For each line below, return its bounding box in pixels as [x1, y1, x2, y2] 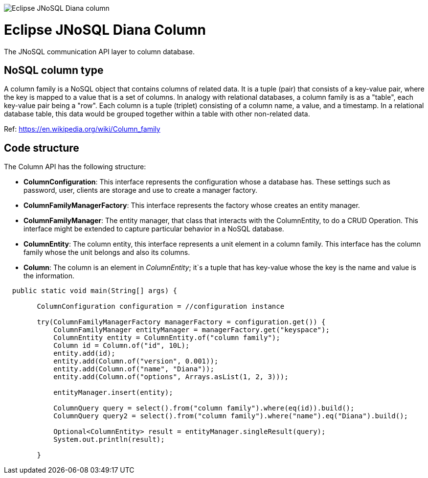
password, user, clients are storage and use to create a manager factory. [23, 186, 258, 195]
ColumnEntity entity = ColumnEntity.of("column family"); [53, 334, 280, 342]
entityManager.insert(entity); [53, 388, 173, 397]
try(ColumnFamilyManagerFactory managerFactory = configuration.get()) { [37, 318, 326, 326]
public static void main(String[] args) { [12, 287, 178, 295]
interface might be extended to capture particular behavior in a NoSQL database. [23, 225, 284, 233]
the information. [23, 272, 75, 280]
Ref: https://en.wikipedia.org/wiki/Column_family [4, 125, 160, 134]
